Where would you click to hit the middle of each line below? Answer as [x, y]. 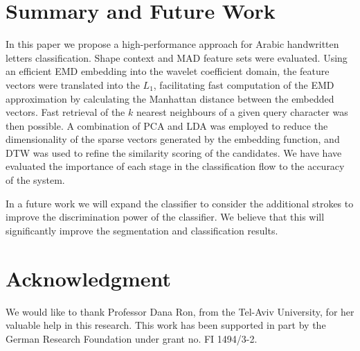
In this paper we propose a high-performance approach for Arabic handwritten [172, 44]
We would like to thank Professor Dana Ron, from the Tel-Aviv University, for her [180, 311]
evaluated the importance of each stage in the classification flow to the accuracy [175, 166]
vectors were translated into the [73, 84]
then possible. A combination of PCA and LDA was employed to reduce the [167, 125]
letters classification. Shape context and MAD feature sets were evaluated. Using [177, 57]
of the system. [35, 180]
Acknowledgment [88, 278]
